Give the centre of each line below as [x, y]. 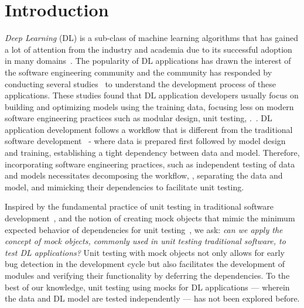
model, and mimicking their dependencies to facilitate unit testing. [124, 186]
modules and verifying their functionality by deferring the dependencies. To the [147, 275]
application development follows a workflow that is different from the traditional [149, 129]
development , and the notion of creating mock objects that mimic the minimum [150, 218]
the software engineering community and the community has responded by [139, 72]
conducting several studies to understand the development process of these [141, 83]
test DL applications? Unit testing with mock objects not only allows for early [145, 252]
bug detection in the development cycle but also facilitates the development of [145, 264]
